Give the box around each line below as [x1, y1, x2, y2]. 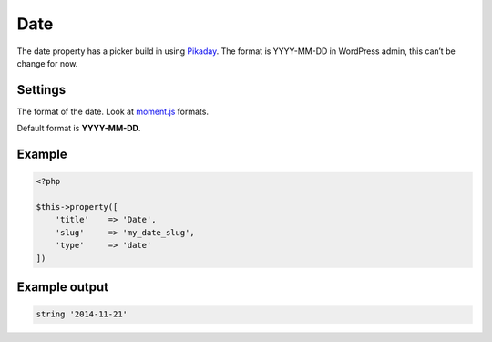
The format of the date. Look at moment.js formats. [16, 106, 210, 117]
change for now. [16, 57, 78, 68]
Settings [16, 82, 67, 98]
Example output [16, 279, 109, 295]
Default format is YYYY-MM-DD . [16, 123, 141, 134]
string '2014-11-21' [36, 309, 128, 319]
